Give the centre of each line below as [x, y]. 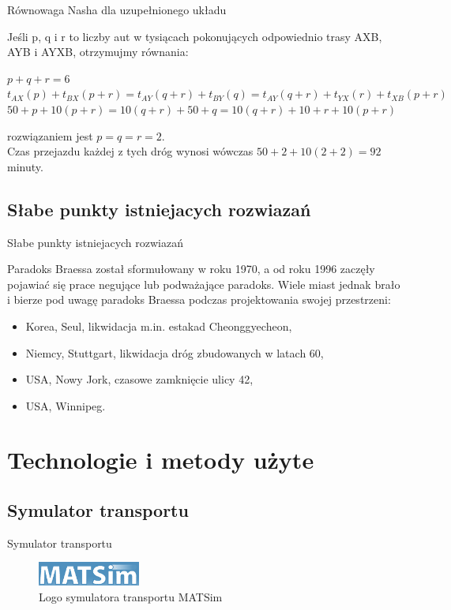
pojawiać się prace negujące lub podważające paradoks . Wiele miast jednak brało [204, 284]
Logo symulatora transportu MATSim [131, 596]
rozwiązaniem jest [50, 135]
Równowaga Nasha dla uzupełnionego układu [117, 9]
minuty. [25, 166]
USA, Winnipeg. [66, 405]
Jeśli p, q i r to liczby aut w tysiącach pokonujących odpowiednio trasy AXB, [195, 36]
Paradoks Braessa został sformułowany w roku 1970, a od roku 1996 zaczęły [191, 269]
